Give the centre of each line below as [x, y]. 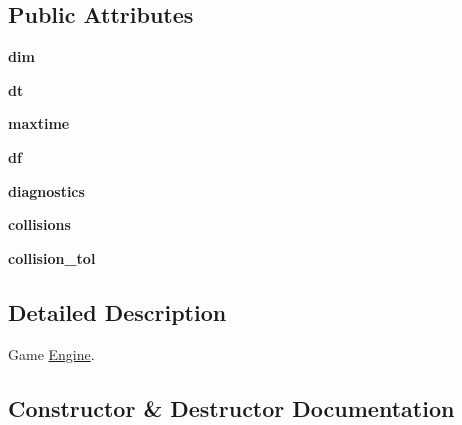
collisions [39, 224]
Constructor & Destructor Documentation [231, 407]
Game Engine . [51, 353]
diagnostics [46, 190]
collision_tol [52, 257]
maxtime [39, 123]
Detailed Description [117, 311]
